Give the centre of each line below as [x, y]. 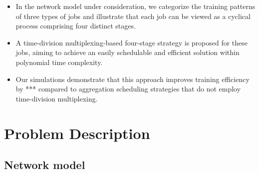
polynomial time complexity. [59, 62]
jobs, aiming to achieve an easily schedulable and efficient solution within [128, 52]
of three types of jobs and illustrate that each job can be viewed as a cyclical [133, 16]
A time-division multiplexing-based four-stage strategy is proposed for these [132, 42]
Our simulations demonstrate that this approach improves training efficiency [132, 79]
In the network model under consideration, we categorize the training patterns [135, 6]
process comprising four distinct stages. [76, 26]
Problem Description [77, 133]
